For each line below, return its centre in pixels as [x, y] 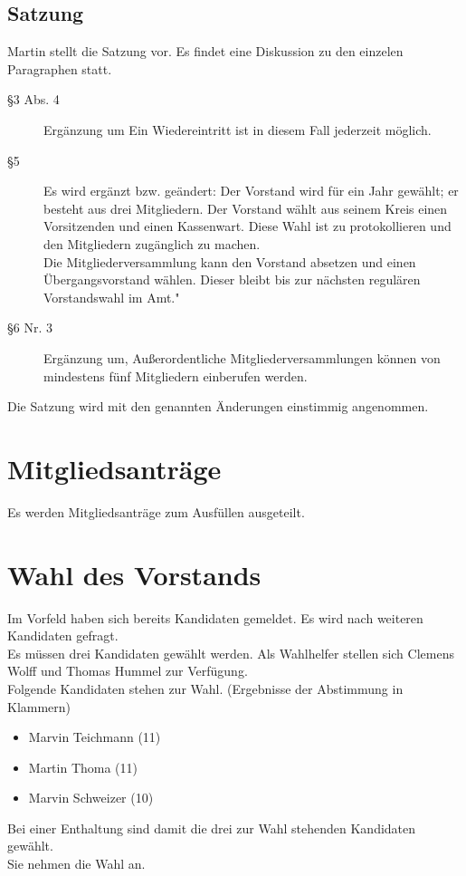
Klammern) [39, 706]
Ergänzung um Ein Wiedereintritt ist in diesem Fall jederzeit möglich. [238, 129]
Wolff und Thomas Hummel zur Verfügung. [128, 671]
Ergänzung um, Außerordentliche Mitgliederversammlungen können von [242, 357]
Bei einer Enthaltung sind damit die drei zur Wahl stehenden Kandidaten [212, 828]
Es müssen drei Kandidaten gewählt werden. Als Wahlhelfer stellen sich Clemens [231, 653]
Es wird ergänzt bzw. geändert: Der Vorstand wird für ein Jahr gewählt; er [251, 191]
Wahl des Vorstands [134, 574]
